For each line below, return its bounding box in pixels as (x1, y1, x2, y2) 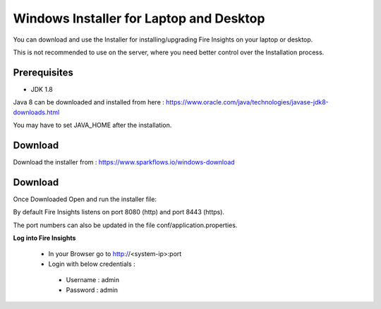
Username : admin (66, 276, 120, 284)
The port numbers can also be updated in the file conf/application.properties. (13, 221, 238, 229)
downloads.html (13, 108, 60, 116)
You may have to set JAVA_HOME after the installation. (13, 121, 172, 130)
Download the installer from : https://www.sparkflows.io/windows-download (13, 157, 236, 166)
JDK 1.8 (30, 85, 53, 93)
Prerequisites (13, 66, 73, 78)
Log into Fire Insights (13, 234, 76, 242)
